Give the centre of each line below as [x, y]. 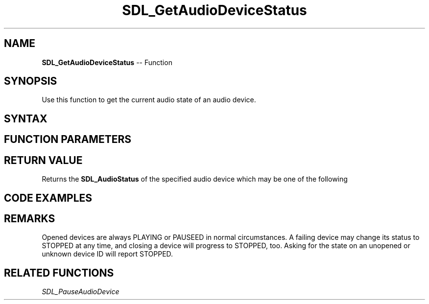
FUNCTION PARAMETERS [68, 140]
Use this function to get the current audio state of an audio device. [149, 100]
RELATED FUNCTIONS [59, 273]
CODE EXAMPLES [48, 198]
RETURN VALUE [43, 160]
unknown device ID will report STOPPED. [107, 254]
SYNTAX [26, 118]
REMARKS [30, 218]
